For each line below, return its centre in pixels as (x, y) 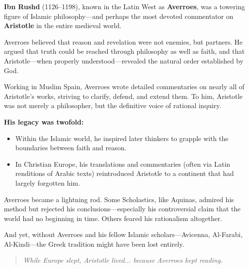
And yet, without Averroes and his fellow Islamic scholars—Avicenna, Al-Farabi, (123, 234)
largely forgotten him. (48, 182)
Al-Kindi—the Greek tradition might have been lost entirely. (94, 244)
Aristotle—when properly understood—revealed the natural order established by (124, 60)
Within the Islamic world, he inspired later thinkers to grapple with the (122, 138)
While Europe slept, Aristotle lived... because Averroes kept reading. (123, 260)
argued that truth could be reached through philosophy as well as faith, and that (124, 51)
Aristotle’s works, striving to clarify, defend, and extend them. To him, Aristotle (123, 96)
